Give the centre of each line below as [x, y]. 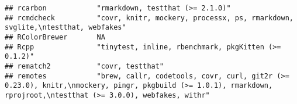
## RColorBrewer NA [55, 37]
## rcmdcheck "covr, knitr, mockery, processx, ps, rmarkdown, [149, 18]
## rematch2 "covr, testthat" [84, 66]
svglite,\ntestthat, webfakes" [65, 28]
